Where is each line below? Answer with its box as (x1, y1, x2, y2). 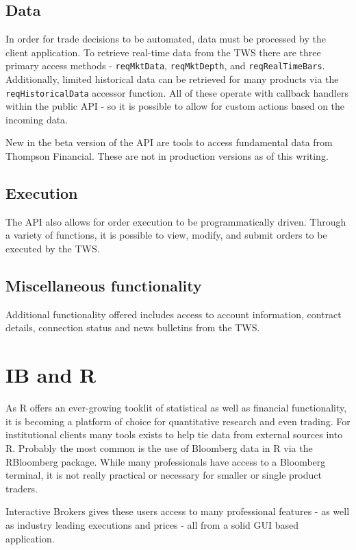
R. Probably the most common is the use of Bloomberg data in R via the (5, 440, 313, 455)
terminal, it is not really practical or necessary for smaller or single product (5, 468, 322, 482)
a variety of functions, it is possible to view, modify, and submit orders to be (5, 228, 327, 242)
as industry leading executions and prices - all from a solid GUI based (5, 517, 299, 531)
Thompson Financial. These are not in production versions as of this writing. (5, 149, 329, 163)
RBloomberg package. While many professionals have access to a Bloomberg (5, 454, 326, 468)
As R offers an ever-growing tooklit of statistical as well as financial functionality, (5, 400, 347, 415)
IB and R (5, 361, 97, 389)
